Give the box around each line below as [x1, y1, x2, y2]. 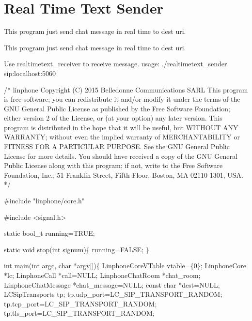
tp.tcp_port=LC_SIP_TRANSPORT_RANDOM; [4, 298, 157, 308]
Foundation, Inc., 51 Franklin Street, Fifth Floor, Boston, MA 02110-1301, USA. [4, 169, 243, 180]
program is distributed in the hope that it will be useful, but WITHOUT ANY [4, 122, 238, 132]
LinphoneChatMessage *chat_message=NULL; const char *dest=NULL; [4, 279, 220, 290]
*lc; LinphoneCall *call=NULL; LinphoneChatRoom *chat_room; [4, 270, 201, 280]
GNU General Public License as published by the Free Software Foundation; [4, 103, 230, 113]
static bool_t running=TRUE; [4, 228, 95, 238]
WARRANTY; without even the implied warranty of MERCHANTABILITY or [4, 132, 240, 142]
